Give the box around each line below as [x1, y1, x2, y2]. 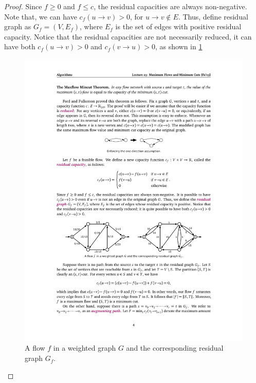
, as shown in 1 [155, 41, 203, 52]
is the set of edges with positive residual [115, 21, 242, 32]
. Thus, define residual [178, 11, 248, 22]
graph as [4, 21, 31, 32]
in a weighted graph [53, 342, 116, 353]
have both [4, 41, 35, 52]
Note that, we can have [4, 11, 77, 22]
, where [79, 21, 103, 32]
